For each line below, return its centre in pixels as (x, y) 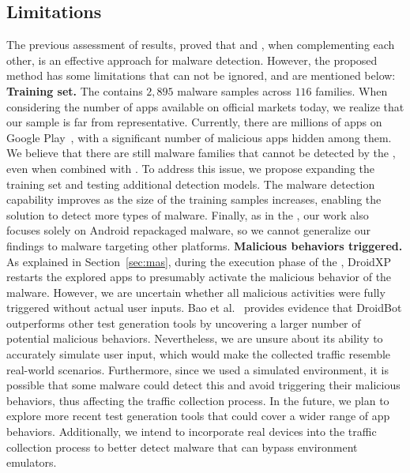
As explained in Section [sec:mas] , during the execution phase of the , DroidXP (199, 261)
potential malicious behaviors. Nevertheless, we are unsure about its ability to (195, 338)
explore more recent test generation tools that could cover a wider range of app (198, 416)
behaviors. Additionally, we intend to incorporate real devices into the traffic (192, 432)
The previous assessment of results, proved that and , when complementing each (201, 45)
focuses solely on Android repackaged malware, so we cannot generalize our (188, 230)
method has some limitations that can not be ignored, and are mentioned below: (201, 75)
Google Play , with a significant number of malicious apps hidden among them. (199, 137)
